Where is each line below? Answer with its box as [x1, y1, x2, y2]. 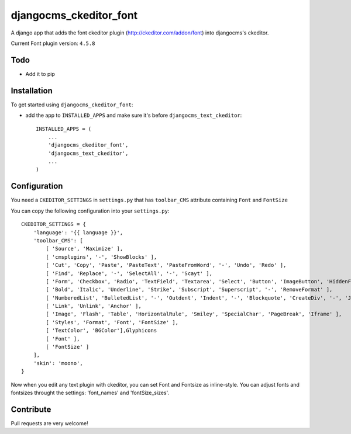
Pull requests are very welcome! [11, 419, 88, 426]
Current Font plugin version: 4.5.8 [11, 40, 95, 47]
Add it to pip [25, 70, 55, 77]
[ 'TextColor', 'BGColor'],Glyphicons [46, 327, 157, 334]
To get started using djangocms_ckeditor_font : [11, 101, 133, 108]
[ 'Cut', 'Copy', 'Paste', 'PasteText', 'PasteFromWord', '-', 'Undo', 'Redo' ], [46, 262, 287, 269]
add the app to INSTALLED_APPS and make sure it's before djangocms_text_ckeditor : [25, 112, 242, 119]
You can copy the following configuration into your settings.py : [11, 207, 170, 214]
